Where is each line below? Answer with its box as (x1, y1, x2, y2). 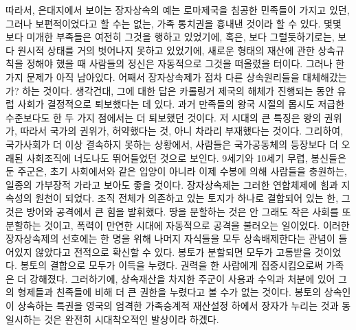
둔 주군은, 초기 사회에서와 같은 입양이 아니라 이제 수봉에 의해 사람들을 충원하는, (5, 164, 347, 178)
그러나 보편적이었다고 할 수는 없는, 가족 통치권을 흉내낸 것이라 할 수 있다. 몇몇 (5, 16, 342, 30)
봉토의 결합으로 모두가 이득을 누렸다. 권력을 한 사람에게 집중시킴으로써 (20, 258, 323, 272)
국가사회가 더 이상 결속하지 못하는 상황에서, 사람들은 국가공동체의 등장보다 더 (5, 137, 338, 151)
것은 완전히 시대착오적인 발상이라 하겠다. (44, 311, 219, 326)
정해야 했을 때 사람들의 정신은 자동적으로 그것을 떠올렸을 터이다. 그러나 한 (26, 56, 345, 71)
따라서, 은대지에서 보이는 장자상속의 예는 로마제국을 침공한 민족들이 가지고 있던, (5, 3, 350, 16)
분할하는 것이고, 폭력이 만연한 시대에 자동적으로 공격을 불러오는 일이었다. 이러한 (5, 217, 350, 232)
